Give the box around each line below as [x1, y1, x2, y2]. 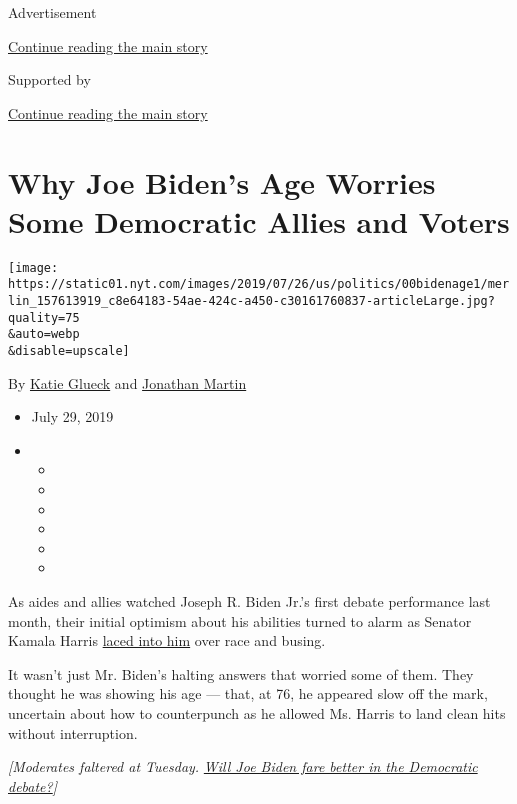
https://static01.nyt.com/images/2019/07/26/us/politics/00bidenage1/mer [8, 277, 510, 292]
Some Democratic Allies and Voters [8, 200, 510, 241]
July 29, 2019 [31, 406, 114, 427]
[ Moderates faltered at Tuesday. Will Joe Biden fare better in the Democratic [8, 756, 478, 777]
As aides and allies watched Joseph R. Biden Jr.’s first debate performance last [8, 590, 491, 611]
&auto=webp [8, 327, 80, 342]
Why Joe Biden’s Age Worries [8, 161, 436, 202]
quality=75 [8, 310, 80, 325]
